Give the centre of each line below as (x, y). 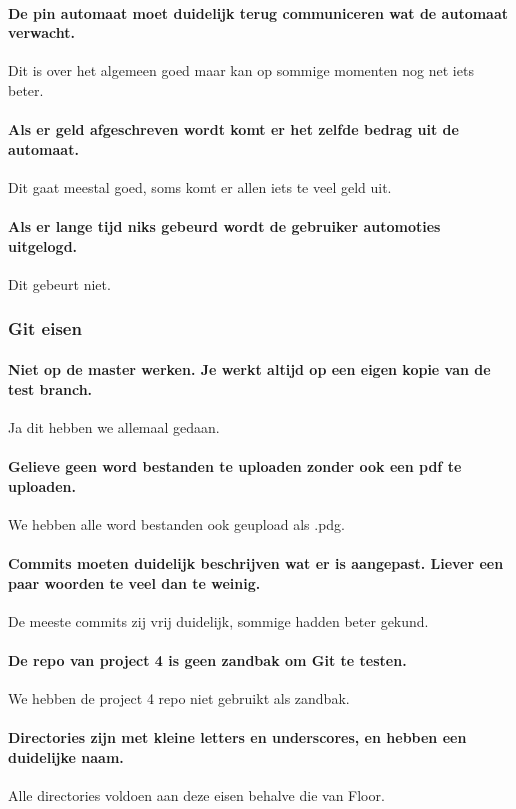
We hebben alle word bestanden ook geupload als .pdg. (177, 523)
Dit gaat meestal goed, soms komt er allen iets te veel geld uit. (200, 186)
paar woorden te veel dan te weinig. (134, 582)
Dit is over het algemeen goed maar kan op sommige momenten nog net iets (241, 70)
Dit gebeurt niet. (59, 283)
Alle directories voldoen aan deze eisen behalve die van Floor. (196, 795)
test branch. (50, 388)
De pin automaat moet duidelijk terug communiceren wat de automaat (258, 12)
